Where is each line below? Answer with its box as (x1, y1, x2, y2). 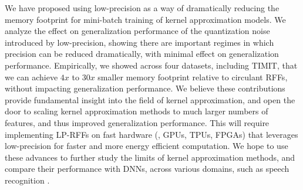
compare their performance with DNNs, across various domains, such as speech (5, 162, 289, 175)
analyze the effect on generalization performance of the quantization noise (5, 25, 270, 37)
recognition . (5, 174, 50, 186)
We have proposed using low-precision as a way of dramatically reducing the (5, 2, 280, 13)
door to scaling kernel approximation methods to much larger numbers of (5, 105, 268, 117)
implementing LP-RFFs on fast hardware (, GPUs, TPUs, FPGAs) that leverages (5, 128, 298, 140)
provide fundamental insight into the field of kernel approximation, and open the (5, 93, 295, 106)
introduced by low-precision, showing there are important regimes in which (5, 36, 274, 48)
